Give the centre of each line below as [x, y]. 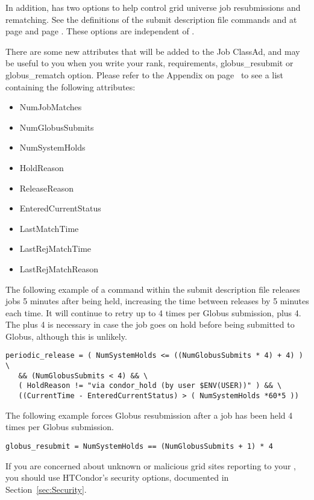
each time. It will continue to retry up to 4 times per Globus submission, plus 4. [153, 312]
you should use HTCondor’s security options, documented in [117, 477]
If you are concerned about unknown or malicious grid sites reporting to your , [151, 465]
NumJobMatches [51, 107]
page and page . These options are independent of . [100, 31]
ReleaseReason [46, 188]
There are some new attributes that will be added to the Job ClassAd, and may [153, 51]
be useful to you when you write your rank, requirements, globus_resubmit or [149, 63]
